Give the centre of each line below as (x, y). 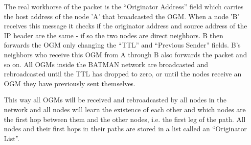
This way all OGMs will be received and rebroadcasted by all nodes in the (115, 100)
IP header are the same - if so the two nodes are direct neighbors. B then (114, 35)
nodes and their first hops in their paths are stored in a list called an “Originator (125, 129)
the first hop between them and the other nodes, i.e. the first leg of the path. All (125, 119)
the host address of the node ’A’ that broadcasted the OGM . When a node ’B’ (122, 16)
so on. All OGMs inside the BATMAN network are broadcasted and (106, 64)
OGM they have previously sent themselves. (70, 83)
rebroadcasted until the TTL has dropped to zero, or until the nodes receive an (123, 74)
